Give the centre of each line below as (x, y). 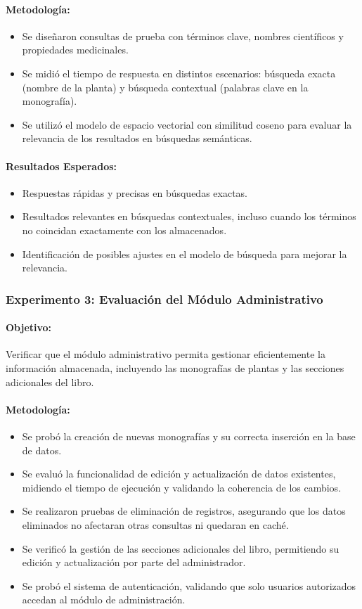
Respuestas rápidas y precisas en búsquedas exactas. (135, 192)
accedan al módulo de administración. (104, 600)
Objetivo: (29, 327)
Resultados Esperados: (62, 166)
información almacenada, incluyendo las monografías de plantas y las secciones (175, 367)
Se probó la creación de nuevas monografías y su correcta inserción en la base (189, 436)
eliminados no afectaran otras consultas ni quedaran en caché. (155, 524)
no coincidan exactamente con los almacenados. (124, 230)
